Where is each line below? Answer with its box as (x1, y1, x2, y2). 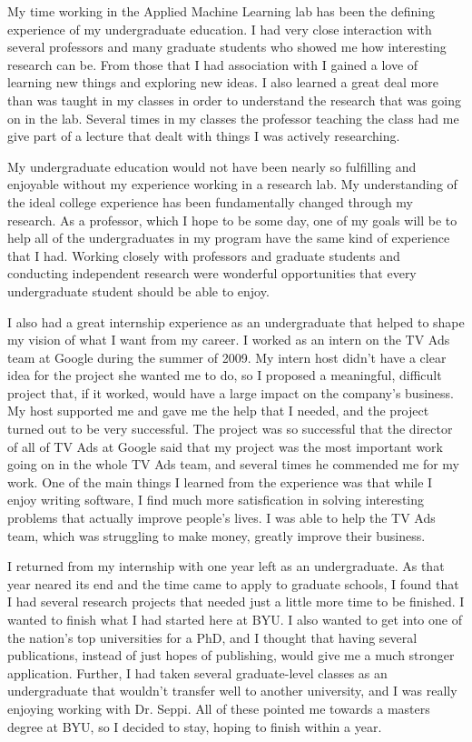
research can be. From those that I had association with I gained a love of (7, 55, 418, 74)
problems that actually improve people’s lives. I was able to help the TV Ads (7, 508, 436, 527)
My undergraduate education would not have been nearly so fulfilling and (7, 156, 417, 175)
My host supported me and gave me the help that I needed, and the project (7, 401, 429, 420)
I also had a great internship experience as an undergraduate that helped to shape (7, 312, 465, 331)
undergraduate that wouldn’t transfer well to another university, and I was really (7, 681, 457, 700)
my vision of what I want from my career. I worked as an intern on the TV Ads (7, 330, 450, 349)
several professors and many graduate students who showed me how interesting (7, 37, 447, 56)
